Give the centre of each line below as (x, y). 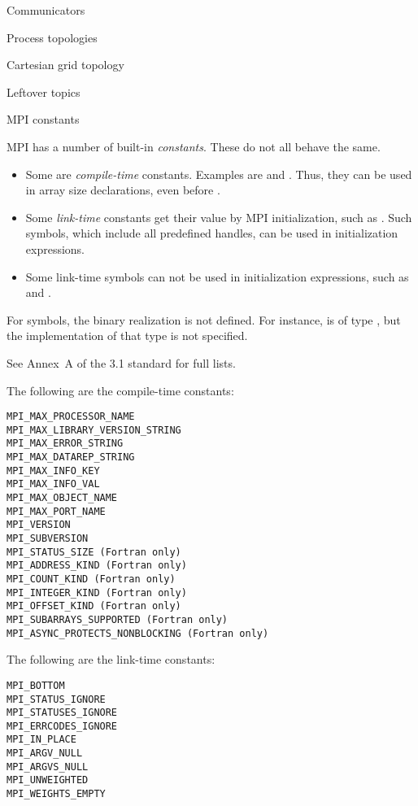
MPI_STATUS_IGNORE (56, 699)
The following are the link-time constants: (111, 659)
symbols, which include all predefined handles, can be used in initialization (212, 233)
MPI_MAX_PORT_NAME (56, 511)
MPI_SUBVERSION (48, 538)
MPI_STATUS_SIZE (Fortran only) (94, 552)
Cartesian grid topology (65, 65)
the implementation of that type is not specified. (127, 335)
